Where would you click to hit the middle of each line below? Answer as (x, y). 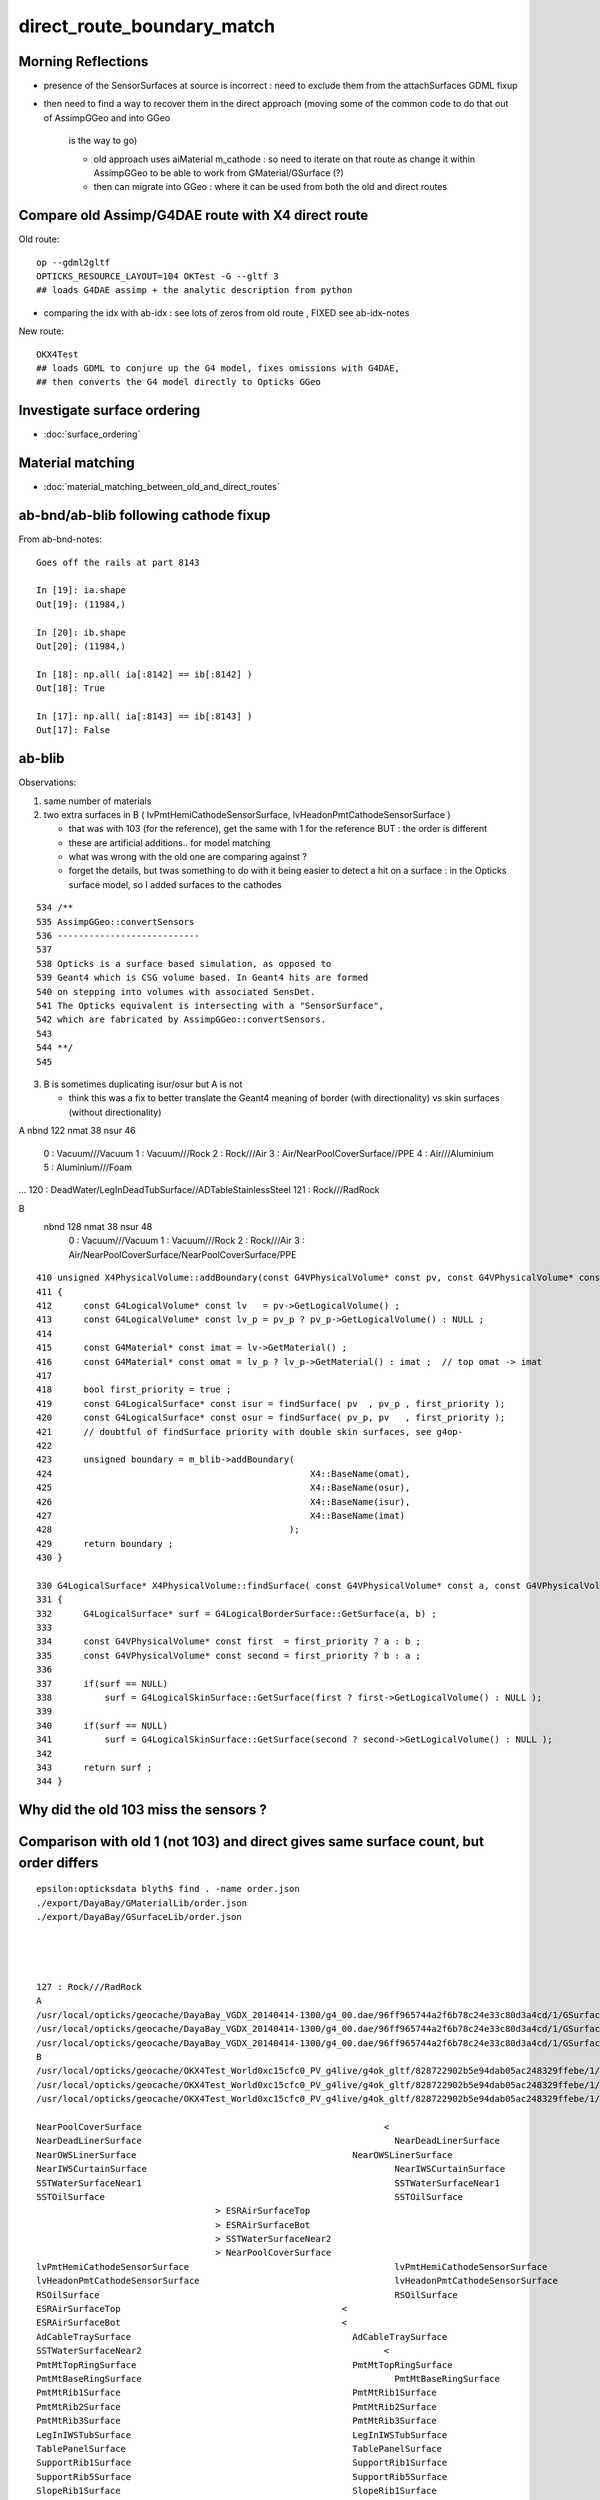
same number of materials (97, 801)
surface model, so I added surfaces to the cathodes (175, 884)
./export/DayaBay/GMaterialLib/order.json (142, 1903)
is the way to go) (103, 141)
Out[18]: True (70, 688)
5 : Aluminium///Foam (87, 1167)
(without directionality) (115, 1112)
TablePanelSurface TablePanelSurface (239, 2448)
